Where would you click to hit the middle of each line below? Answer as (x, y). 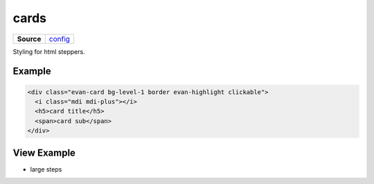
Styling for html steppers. (49, 51)
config (60, 39)
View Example (44, 153)
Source (29, 39)
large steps (46, 169)
